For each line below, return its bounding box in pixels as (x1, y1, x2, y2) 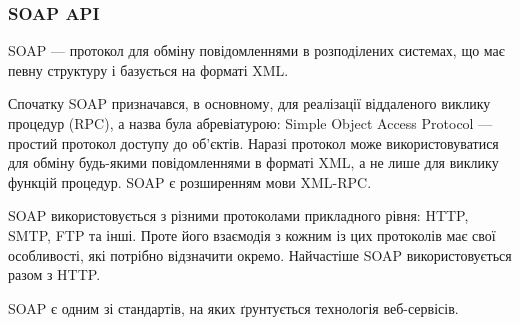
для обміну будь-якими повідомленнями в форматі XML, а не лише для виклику (8, 152, 499, 173)
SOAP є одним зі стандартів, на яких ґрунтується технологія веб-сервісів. (8, 297, 459, 318)
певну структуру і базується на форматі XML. (8, 59, 289, 80)
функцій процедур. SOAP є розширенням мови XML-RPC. (8, 171, 372, 192)
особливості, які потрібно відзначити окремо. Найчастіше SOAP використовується (8, 244, 512, 265)
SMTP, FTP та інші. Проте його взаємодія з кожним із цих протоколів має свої (8, 224, 496, 245)
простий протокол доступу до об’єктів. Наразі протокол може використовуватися (8, 132, 499, 153)
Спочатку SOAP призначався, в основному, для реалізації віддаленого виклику (8, 93, 491, 114)
